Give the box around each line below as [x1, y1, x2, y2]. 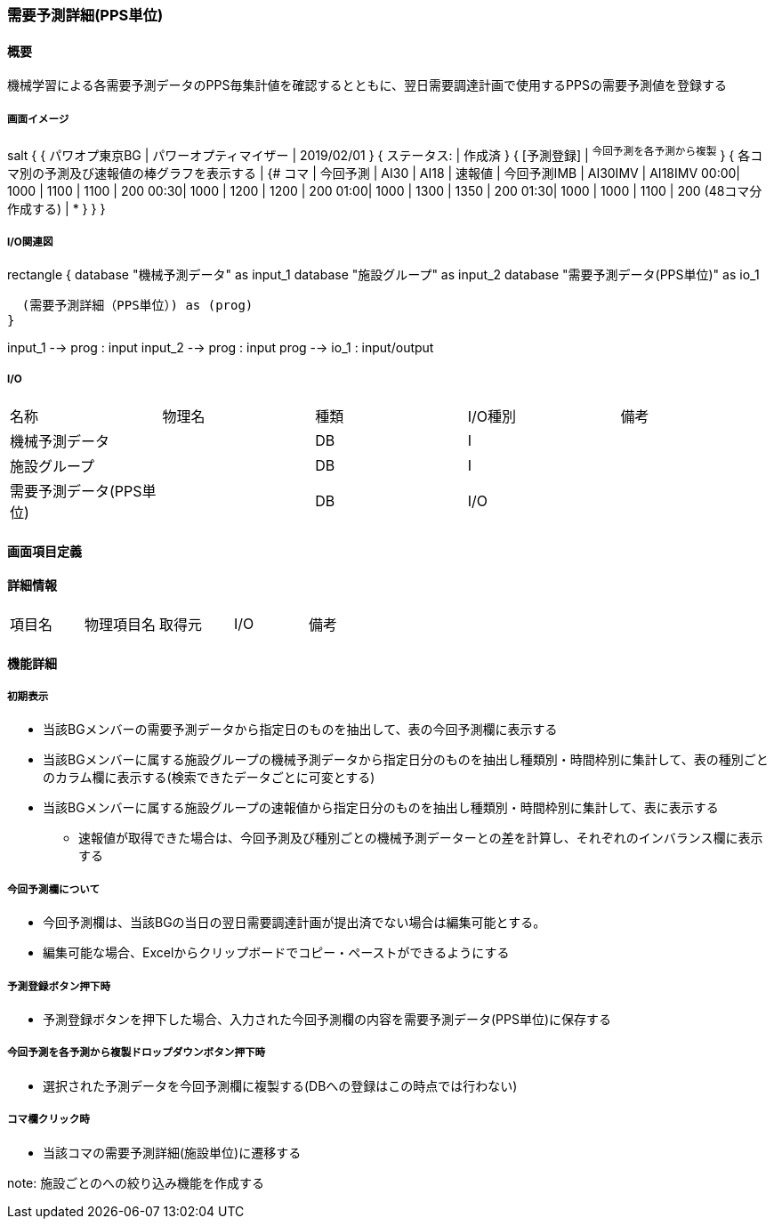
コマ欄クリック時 [7, 1113, 90, 1126]
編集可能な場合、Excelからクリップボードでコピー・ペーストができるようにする [43, 945, 510, 961]
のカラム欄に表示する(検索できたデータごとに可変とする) [43, 770, 375, 786]
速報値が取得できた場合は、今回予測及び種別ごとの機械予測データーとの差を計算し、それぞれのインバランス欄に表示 [78, 830, 763, 846]
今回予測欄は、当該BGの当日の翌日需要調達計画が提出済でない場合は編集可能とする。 [43, 915, 546, 931]
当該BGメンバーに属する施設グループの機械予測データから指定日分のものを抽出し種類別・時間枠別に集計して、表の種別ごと [43, 752, 769, 768]
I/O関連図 [7, 236, 53, 249]
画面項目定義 [7, 543, 82, 559]
